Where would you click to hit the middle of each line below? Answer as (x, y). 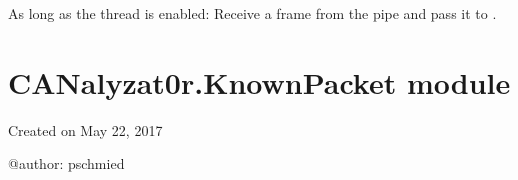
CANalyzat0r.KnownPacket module (259, 81)
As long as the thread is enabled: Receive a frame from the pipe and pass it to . (252, 13)
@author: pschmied (66, 163)
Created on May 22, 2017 (85, 129)
